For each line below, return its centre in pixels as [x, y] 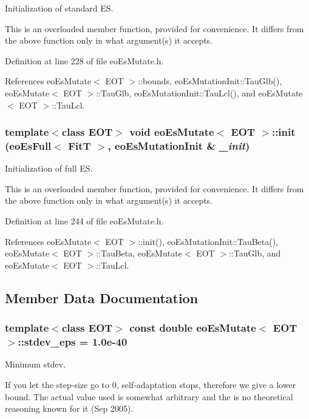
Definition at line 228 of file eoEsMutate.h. [84, 60]
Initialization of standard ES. [59, 8]
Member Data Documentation [102, 297]
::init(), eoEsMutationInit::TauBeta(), [208, 241]
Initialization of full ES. [49, 168]
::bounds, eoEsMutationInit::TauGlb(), [210, 81]
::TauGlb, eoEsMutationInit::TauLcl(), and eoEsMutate [199, 92]
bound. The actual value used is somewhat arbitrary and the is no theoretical [149, 396]
